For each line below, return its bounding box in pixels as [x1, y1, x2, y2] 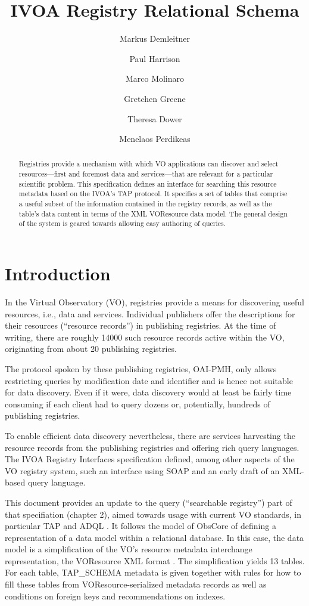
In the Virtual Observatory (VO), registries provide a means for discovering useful [5, 296, 304, 308]
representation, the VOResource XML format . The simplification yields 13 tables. [5, 554, 305, 567]
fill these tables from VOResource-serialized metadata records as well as [5, 578, 267, 590]
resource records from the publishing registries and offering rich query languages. [5, 441, 299, 453]
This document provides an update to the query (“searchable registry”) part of [5, 496, 292, 508]
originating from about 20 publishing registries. [5, 342, 177, 355]
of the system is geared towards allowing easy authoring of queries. [18, 218, 226, 228]
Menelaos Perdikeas [119, 132, 191, 145]
